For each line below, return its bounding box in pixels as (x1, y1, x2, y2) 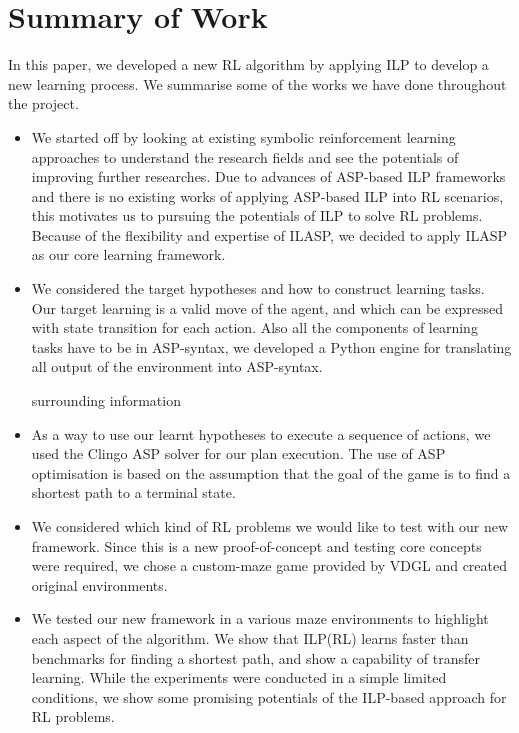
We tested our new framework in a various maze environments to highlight (31, 608, 489, 629)
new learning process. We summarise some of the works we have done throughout (8, 73, 507, 94)
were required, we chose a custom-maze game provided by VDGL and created (31, 555, 507, 576)
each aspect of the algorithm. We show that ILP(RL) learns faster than (31, 627, 469, 648)
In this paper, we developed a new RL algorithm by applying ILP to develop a (8, 54, 489, 75)
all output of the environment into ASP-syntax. (31, 356, 323, 377)
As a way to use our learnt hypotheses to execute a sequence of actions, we (31, 423, 491, 444)
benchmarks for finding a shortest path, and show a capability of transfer (31, 647, 481, 668)
